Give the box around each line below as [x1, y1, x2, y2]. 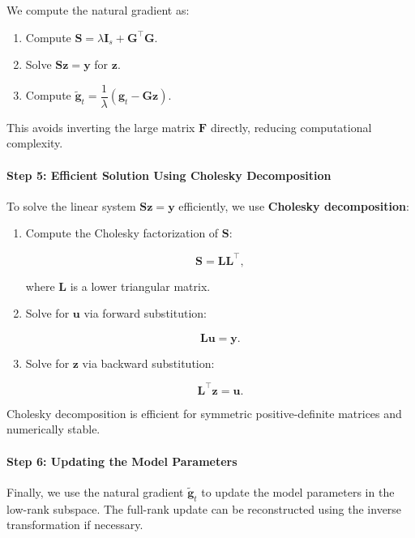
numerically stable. [6, 421, 101, 438]
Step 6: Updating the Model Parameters [6, 452, 237, 469]
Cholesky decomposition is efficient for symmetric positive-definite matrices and [6, 404, 402, 421]
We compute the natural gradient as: [6, 2, 190, 18]
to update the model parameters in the [201, 483, 395, 500]
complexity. [6, 134, 63, 152]
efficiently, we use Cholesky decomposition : [178, 197, 409, 214]
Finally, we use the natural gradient [6, 483, 184, 500]
